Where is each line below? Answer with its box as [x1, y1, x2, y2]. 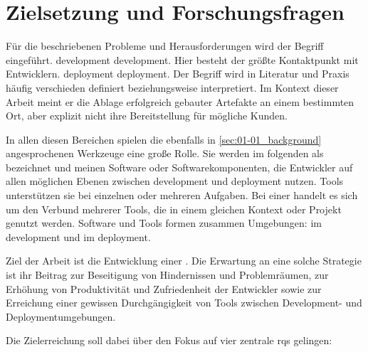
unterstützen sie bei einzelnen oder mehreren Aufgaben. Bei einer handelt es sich [6, 188, 358, 203]
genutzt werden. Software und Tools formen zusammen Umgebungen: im [6, 215, 322, 230]
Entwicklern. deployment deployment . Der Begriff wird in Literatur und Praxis [6, 66, 349, 81]
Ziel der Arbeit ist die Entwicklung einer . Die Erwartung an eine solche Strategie [6, 253, 362, 268]
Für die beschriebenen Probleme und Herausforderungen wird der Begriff [6, 38, 324, 53]
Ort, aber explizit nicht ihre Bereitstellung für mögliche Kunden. [6, 108, 288, 123]
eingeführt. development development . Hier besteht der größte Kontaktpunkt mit [6, 52, 359, 67]
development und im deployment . [6, 229, 151, 244]
